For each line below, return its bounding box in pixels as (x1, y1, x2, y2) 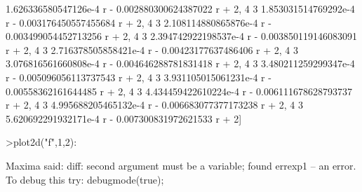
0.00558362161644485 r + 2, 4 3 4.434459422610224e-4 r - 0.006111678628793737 (6, 83, 352, 98)
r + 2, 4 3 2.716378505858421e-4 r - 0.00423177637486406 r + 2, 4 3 (6, 42, 298, 57)
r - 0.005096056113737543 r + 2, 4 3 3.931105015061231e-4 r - (6, 69, 271, 84)
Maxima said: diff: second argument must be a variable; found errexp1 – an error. (6, 158, 356, 172)
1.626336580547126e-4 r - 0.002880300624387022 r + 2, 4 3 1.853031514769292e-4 (6, 1, 355, 15)
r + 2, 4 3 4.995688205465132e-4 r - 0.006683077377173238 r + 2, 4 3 (6, 97, 303, 112)
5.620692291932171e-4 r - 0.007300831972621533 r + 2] (6, 111, 242, 125)
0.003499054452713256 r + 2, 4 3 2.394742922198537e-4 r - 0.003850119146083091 (6, 29, 357, 43)
